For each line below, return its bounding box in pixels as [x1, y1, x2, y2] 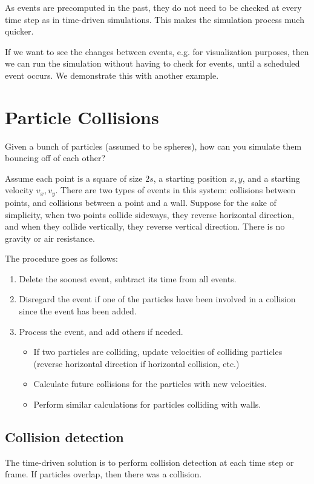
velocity [5, 184, 34, 196]
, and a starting [242, 171, 300, 184]
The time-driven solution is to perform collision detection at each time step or [5, 456, 294, 468]
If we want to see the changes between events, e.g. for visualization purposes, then [5, 45, 309, 58]
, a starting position [153, 171, 227, 184]
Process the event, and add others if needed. [19, 325, 183, 337]
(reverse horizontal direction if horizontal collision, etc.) [33, 357, 240, 370]
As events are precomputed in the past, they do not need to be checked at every [5, 1, 302, 13]
